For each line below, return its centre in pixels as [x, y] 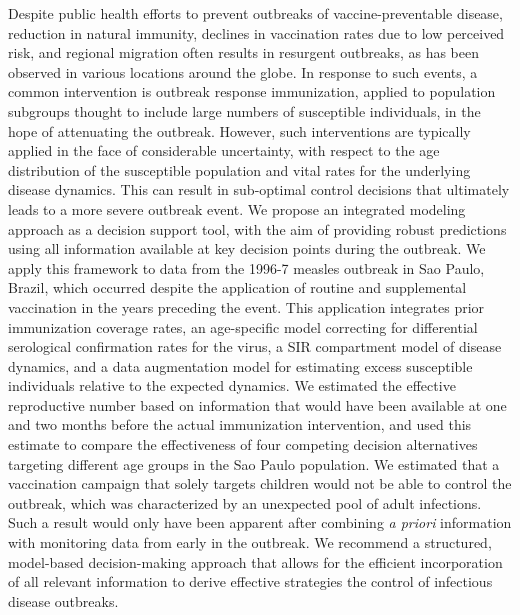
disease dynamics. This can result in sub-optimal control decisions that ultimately [259, 189]
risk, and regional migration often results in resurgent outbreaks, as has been [244, 52]
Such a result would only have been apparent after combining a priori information [260, 522]
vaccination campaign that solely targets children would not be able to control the [260, 483]
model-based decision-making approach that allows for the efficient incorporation [255, 561]
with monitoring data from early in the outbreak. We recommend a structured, [250, 542]
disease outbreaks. [63, 600]
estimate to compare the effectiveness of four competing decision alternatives [243, 444]
